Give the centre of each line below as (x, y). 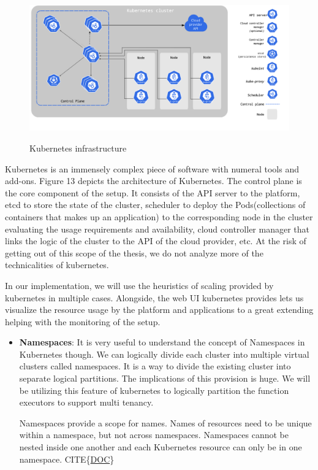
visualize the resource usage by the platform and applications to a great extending (159, 310)
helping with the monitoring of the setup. (83, 321)
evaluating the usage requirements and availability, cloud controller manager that (157, 229)
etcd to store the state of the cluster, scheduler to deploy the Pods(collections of (155, 205)
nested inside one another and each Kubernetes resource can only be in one (161, 447)
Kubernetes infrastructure (78, 148)
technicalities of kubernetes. (57, 265)
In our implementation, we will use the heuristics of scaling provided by (139, 285)
